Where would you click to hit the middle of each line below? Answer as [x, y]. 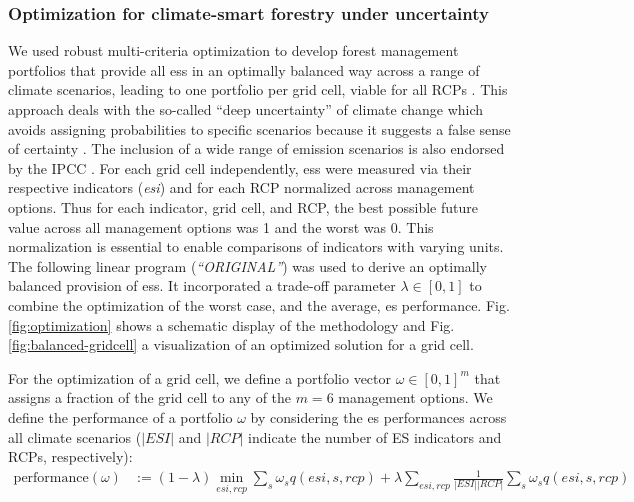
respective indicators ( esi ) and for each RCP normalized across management [241, 187]
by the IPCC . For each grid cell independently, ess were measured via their [240, 167]
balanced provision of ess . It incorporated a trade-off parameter [202, 285]
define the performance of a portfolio [120, 416]
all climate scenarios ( [75, 436]
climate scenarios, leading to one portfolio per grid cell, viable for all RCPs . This [258, 89]
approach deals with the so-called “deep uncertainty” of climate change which [246, 109]
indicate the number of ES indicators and [375, 436]
